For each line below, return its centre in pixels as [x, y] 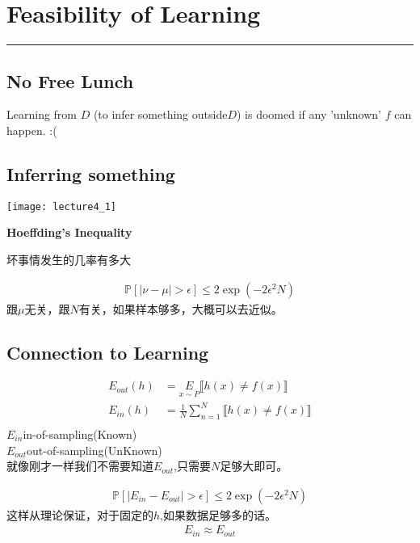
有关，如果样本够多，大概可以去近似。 [181, 308]
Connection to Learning [108, 352]
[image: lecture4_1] [62, 206]
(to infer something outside [160, 114]
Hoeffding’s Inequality [69, 232]
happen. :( [32, 130]
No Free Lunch [70, 80]
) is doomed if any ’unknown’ [309, 114]
